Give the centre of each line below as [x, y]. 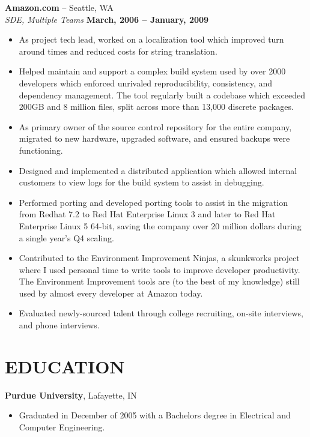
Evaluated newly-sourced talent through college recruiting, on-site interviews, [161, 313]
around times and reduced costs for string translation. [118, 51]
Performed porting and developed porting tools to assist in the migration [153, 202]
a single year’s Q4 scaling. [66, 237]
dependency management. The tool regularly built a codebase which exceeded [162, 95]
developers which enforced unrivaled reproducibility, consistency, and [146, 83]
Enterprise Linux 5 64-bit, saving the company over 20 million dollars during [160, 225]
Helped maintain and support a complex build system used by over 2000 [152, 71]
